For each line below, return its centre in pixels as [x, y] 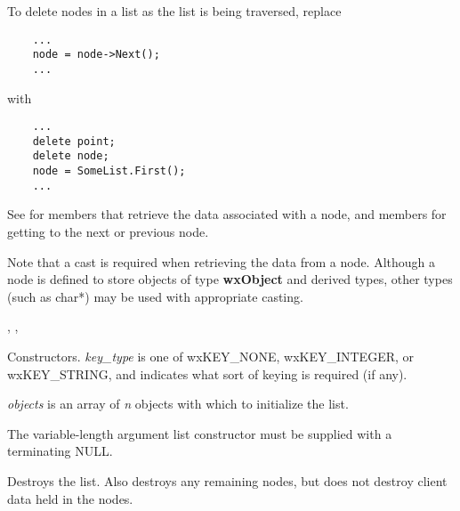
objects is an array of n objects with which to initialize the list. [178, 404]
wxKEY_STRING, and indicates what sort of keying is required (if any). [207, 373]
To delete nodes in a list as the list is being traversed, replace [174, 11]
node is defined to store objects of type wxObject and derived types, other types [230, 279]
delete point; [74, 141]
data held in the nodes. [70, 498]
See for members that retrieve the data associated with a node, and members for [227, 214]
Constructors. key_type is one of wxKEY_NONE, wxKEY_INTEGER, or [211, 356]
